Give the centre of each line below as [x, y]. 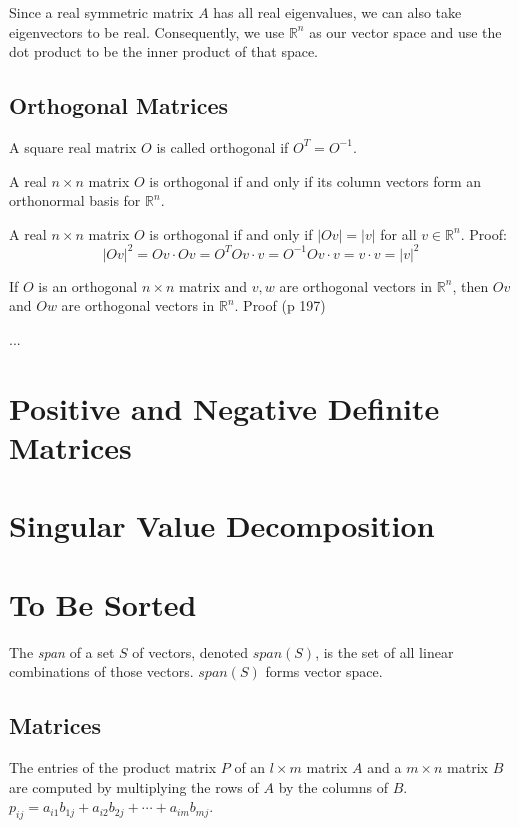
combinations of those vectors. [101, 671]
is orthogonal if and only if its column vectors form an [315, 180]
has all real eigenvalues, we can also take [337, 12]
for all [398, 233]
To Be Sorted [103, 603]
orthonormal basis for [75, 200]
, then [470, 285]
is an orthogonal [88, 285]
